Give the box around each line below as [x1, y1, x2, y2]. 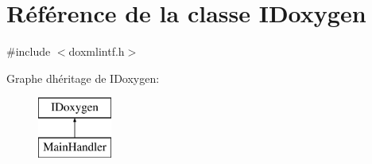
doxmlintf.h [68, 43, 125, 60]
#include [6, 43, 51, 60]
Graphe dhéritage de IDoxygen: [6, 69, 160, 86]
